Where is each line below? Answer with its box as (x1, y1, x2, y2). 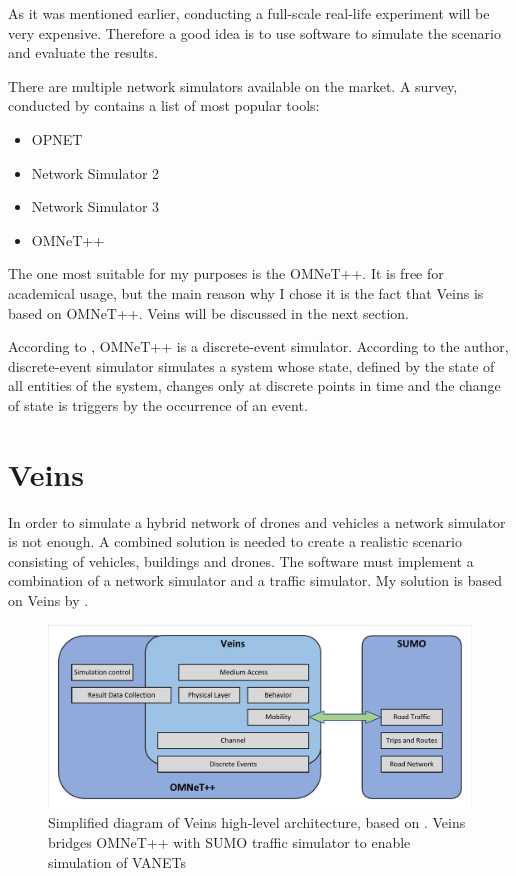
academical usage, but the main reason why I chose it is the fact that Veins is (8, 282, 484, 303)
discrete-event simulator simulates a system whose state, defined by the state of (8, 355, 495, 376)
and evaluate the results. (8, 42, 158, 63)
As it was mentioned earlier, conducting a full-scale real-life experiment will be (8, 3, 490, 23)
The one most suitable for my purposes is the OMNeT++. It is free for (8, 263, 444, 284)
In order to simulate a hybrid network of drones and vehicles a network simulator (8, 511, 506, 532)
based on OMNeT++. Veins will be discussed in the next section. (8, 302, 410, 323)
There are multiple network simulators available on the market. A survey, (8, 75, 458, 96)
